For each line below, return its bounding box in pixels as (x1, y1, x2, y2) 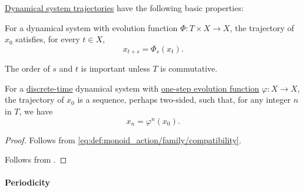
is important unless (81, 62, 150, 75)
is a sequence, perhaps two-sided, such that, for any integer (77, 93, 291, 106)
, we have (19, 105, 53, 117)
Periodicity (5, 176, 50, 188)
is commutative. (160, 62, 217, 75)
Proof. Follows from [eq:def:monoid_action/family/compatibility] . (5, 133, 242, 146)
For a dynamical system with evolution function (5, 21, 178, 33)
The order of (5, 62, 50, 75)
